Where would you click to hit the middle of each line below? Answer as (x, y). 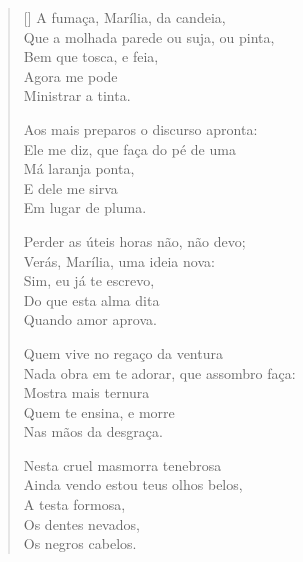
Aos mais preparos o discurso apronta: (140, 128)
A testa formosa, (74, 504)
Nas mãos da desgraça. (93, 431)
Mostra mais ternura (86, 392)
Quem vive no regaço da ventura (123, 352)
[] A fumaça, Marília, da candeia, (124, 17)
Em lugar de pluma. (85, 207)
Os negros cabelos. (80, 543)
